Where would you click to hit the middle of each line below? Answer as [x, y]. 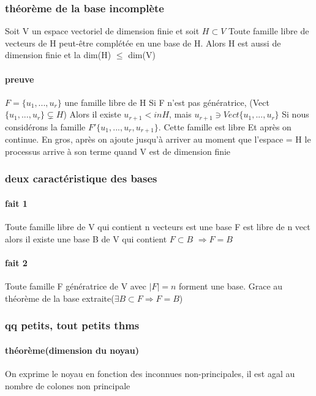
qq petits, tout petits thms [72, 325]
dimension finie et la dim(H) [58, 55]
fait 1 [16, 203]
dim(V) [142, 55]
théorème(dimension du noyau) [72, 350]
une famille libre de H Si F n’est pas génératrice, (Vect [167, 102]
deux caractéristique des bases [81, 178]
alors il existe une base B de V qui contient [86, 238]
